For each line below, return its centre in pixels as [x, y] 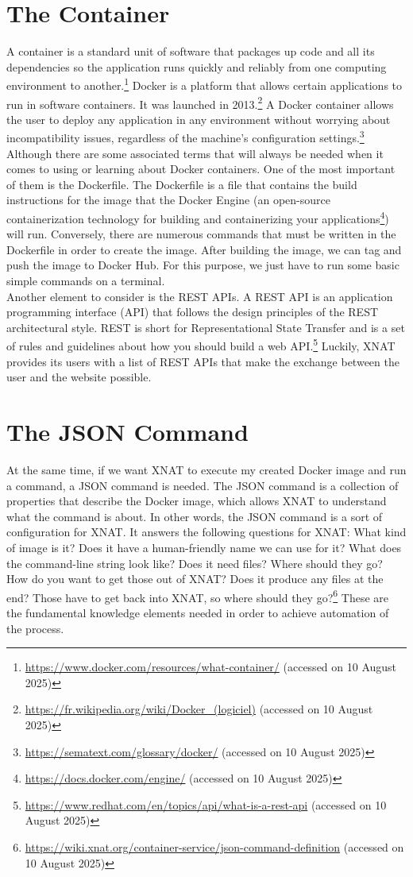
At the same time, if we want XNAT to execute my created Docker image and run [206, 469]
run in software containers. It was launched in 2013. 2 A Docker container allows [200, 102]
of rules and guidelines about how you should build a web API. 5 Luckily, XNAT [201, 345]
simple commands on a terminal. [86, 281]
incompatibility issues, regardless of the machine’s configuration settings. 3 [185, 137]
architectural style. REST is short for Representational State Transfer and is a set [206, 327]
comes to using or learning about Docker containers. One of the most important [201, 169]
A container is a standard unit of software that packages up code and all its [191, 51]
